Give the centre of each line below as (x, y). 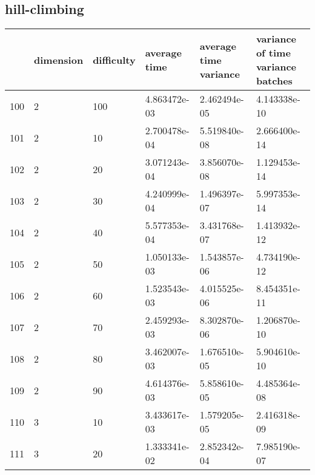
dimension (59, 60)
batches (274, 81)
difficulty (114, 60)
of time (273, 53)
